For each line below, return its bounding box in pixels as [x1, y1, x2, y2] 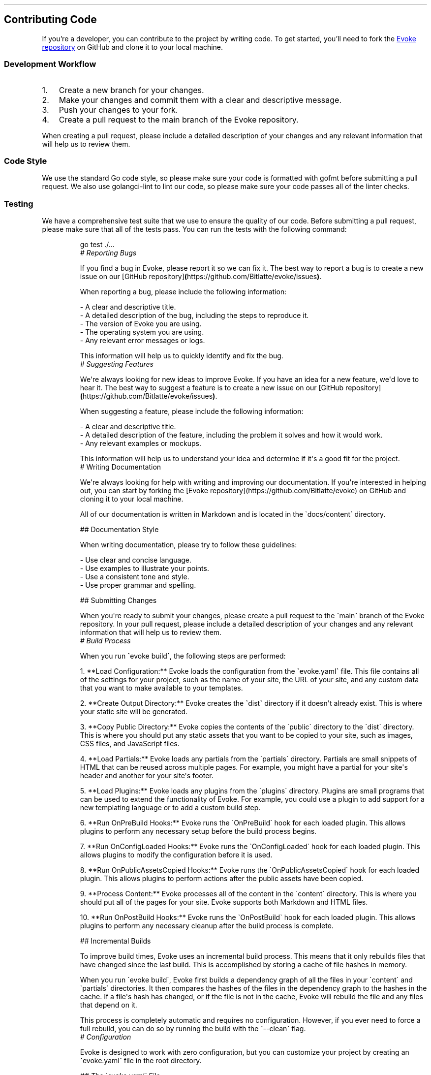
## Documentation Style [80, 525, 159, 534]
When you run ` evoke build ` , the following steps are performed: [80, 652, 286, 661]
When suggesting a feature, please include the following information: [80, 407, 304, 416]
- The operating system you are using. [80, 328, 204, 337]
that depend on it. [80, 1001, 137, 1010]
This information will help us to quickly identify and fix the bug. [80, 351, 283, 360]
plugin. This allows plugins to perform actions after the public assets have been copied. [80, 874, 364, 883]
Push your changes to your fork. [59, 104, 178, 115]
